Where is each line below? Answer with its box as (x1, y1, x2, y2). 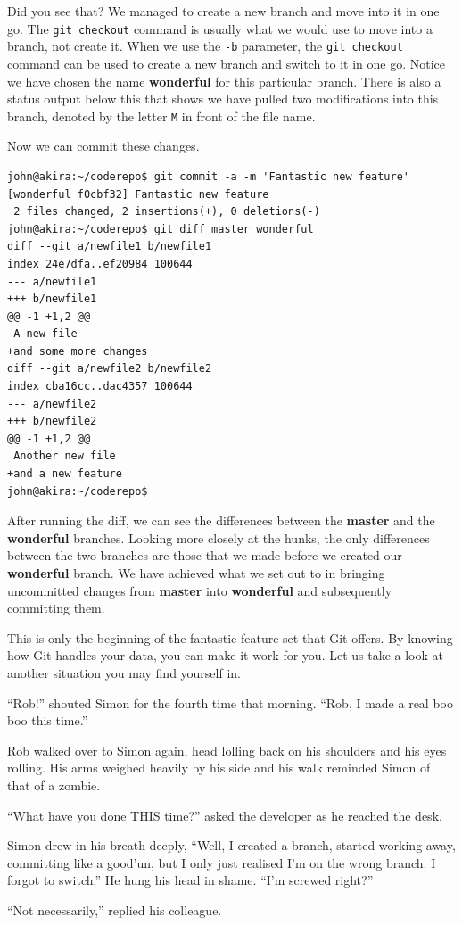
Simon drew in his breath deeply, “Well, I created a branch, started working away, (7, 836, 456, 855)
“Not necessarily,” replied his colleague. (7, 900, 222, 919)
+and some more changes (7, 344, 148, 358)
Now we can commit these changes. (7, 136, 200, 155)
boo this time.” (7, 711, 88, 730)
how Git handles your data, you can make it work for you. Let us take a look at (7, 646, 443, 665)
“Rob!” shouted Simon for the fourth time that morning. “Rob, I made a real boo (7, 693, 453, 712)
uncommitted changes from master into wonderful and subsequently (7, 581, 392, 599)
